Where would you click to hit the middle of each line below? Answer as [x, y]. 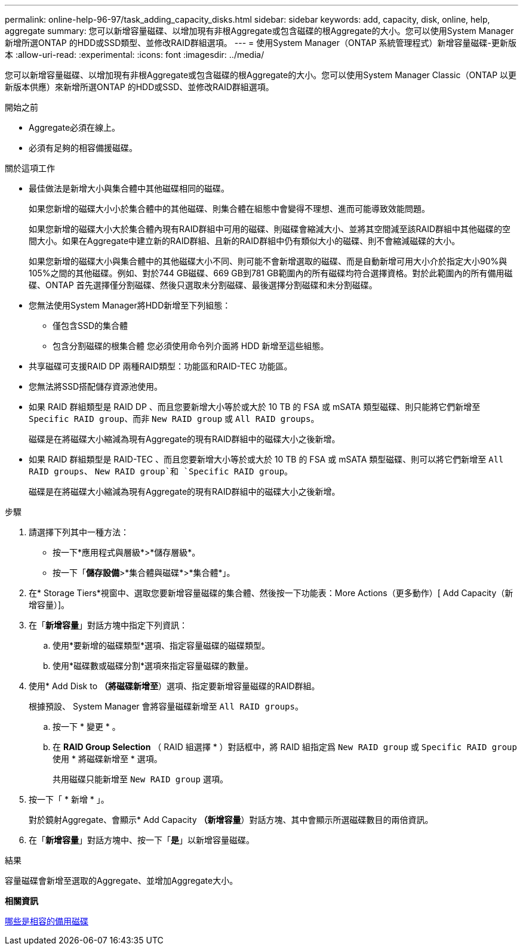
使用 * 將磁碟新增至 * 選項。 [107, 759]
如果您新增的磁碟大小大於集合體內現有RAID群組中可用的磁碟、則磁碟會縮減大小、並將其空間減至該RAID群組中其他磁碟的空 [270, 229]
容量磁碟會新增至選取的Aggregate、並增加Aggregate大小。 [121, 880]
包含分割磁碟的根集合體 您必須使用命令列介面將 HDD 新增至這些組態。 [191, 346]
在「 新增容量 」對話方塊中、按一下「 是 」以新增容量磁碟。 [141, 840]
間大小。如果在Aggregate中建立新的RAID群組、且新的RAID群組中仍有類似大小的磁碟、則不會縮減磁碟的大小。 [244, 241]
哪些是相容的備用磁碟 [47, 921]
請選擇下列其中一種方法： [79, 532]
